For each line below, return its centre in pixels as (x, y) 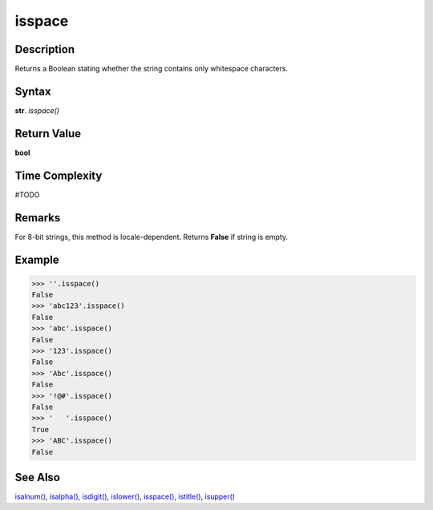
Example (37, 259)
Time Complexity (59, 175)
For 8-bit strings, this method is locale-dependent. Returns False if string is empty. (152, 237)
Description (45, 49)
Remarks (38, 218)
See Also (37, 477)
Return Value (48, 134)
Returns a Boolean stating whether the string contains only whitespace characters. (152, 69)
